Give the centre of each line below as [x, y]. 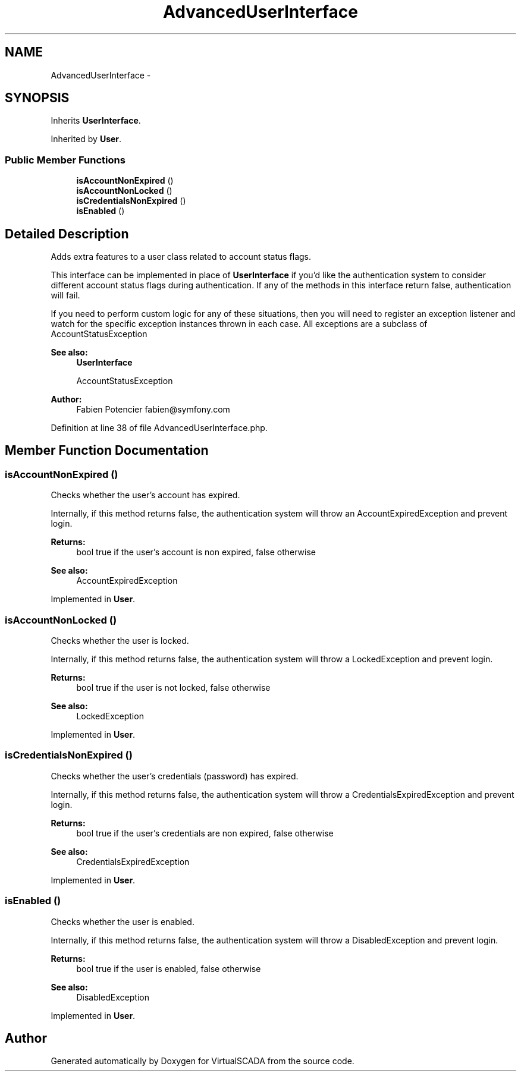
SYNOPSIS [37, 98]
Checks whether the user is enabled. [123, 921]
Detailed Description [67, 234]
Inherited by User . [86, 139]
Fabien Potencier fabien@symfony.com [153, 410]
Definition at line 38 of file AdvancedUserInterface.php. [159, 428]
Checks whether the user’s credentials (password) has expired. [175, 776]
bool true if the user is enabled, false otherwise [169, 968]
